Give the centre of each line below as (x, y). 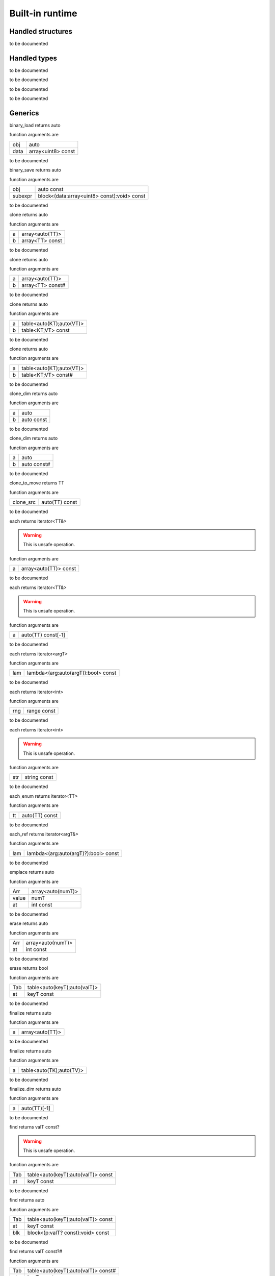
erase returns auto (29, 923)
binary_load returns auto (35, 126)
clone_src (24, 502)
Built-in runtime (43, 13)
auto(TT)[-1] (36, 1108)
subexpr (22, 196)
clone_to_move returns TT (37, 483)
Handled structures (41, 31)
